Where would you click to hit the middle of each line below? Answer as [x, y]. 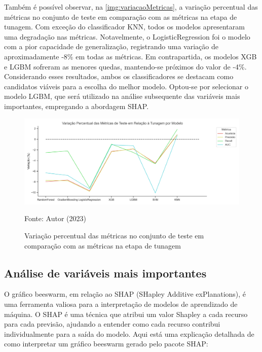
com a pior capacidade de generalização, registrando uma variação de [111, 46]
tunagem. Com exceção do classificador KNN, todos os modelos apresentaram [124, 27]
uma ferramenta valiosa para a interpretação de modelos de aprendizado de [121, 304]
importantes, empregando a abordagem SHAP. [77, 106]
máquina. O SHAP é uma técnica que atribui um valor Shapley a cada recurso [126, 314]
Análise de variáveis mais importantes [105, 273]
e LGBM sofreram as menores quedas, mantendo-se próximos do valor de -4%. [125, 66]
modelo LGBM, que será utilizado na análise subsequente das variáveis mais [122, 96]
